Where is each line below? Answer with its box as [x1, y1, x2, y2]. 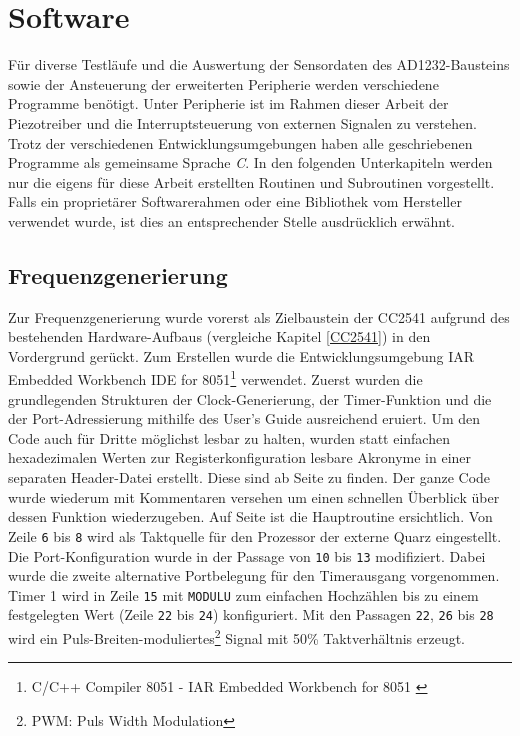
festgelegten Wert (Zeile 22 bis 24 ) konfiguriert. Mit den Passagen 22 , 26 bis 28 [8, 604, 494, 625]
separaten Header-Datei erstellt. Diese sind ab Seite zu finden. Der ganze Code [8, 467, 491, 488]
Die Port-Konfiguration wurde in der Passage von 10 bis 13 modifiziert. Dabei [8, 545, 486, 566]
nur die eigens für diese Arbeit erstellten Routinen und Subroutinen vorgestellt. [8, 171, 495, 192]
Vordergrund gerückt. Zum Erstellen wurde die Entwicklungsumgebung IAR [8, 345, 475, 366]
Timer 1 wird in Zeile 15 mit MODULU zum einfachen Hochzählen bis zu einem [8, 584, 479, 605]
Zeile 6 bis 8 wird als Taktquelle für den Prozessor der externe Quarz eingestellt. [8, 525, 502, 546]
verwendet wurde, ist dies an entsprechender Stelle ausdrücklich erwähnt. [8, 210, 455, 231]
